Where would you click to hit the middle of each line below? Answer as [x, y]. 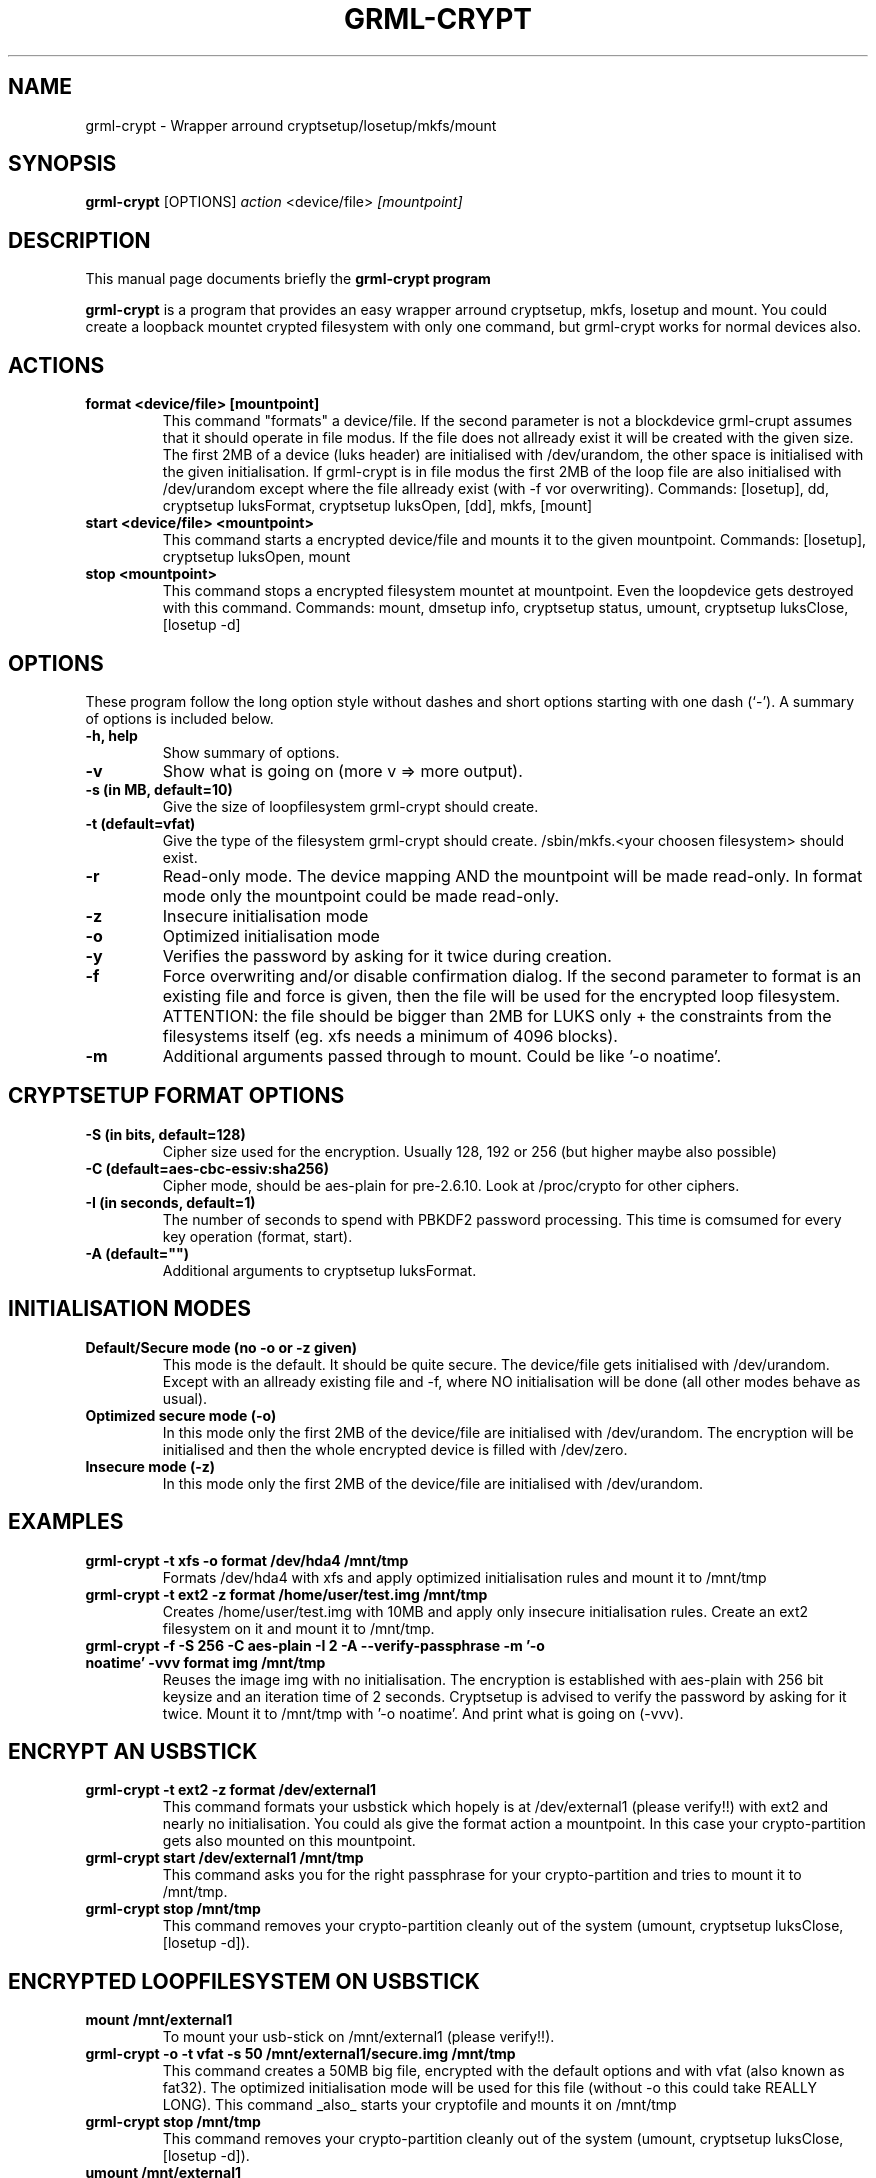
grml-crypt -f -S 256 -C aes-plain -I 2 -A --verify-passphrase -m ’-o [315, 1645]
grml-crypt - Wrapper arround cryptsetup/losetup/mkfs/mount [291, 125]
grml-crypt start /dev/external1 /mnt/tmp [224, 1858]
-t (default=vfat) [140, 823]
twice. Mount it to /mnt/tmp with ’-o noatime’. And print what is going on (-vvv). [423, 1713]
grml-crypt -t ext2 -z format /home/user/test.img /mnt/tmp [286, 1594]
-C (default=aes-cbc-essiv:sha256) [207, 1168]
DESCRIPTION [79, 240]
